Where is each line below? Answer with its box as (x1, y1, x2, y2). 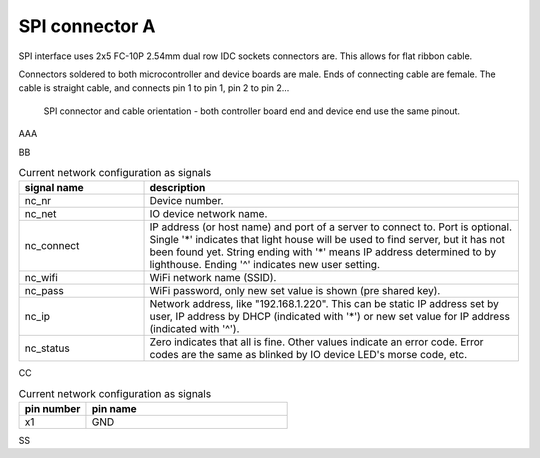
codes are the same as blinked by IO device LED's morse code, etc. (149, 348, 468, 362)
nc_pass (24, 284, 64, 298)
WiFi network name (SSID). (149, 271, 277, 285)
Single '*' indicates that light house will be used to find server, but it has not (149, 233, 505, 247)
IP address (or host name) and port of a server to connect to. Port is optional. (149, 220, 513, 234)
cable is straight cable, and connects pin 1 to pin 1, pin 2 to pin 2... (18, 82, 290, 94)
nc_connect (24, 239, 80, 253)
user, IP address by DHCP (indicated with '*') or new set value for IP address (149, 310, 510, 324)
